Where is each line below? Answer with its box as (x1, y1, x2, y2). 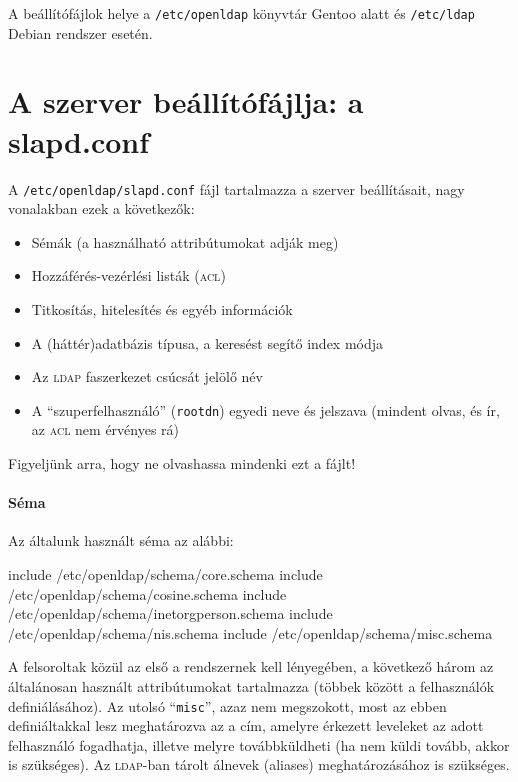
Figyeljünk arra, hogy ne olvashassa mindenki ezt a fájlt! (8, 453, 356, 474)
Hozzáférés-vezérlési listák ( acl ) (31, 265, 226, 286)
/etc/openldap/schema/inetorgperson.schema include (8, 603, 333, 624)
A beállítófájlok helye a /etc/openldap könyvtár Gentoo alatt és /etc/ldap (8, 3, 475, 23)
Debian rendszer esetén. (8, 22, 153, 43)
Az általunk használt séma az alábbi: (8, 530, 234, 551)
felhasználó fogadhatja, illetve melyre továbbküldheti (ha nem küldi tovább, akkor (8, 734, 510, 755)
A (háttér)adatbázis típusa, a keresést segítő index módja (31, 332, 384, 353)
